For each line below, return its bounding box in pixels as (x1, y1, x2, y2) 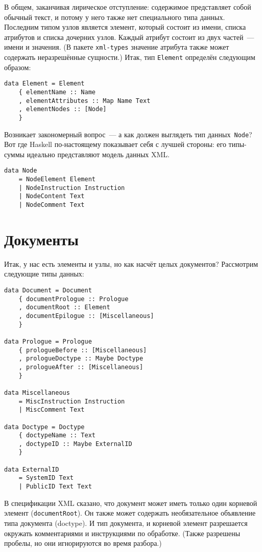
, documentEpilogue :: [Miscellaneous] (18, 312, 154, 320)
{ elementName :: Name (18, 88, 96, 96)
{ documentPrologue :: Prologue (18, 295, 129, 303)
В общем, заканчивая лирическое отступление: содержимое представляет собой (4, 2, 251, 12)
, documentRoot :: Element (18, 304, 110, 311)
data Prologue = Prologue (4, 337, 92, 345)
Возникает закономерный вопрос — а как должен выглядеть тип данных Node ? (4, 129, 252, 139)
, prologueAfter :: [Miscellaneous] (18, 363, 144, 371)
